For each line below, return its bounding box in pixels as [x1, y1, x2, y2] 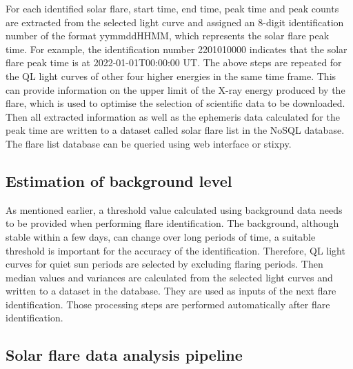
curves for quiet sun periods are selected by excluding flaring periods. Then [6, 257, 323, 271]
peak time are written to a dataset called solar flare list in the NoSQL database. [6, 123, 345, 137]
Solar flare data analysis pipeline [6, 344, 243, 366]
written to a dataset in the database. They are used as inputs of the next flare [6, 283, 336, 298]
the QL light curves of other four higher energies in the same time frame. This [6, 68, 336, 83]
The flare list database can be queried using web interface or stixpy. [6, 136, 292, 150]
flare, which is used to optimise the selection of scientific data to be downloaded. [6, 96, 345, 110]
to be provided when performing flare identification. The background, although [6, 216, 339, 230]
